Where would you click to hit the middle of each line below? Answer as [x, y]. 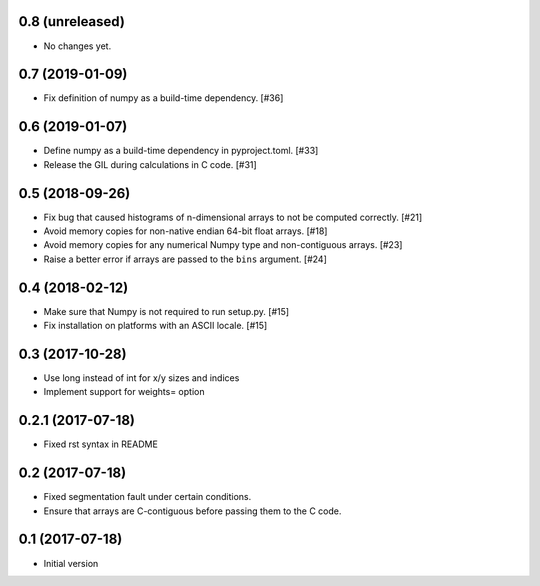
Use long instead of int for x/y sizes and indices [141, 378]
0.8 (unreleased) [71, 21]
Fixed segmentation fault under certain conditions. [147, 497]
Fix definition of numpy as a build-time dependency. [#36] [163, 98]
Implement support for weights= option [124, 392]
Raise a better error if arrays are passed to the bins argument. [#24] [185, 259]
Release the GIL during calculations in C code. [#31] [150, 164]
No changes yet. [77, 46]
